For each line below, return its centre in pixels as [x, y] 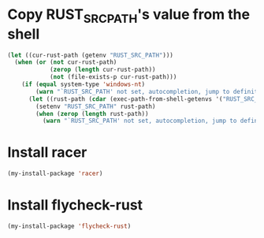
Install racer [47, 152]
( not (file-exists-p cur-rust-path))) [113, 77]
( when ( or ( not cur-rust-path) [66, 62]
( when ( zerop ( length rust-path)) [92, 113]
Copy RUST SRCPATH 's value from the [128, 16]
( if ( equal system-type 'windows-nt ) [84, 84]
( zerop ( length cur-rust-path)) [102, 70]
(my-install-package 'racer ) [55, 174]
